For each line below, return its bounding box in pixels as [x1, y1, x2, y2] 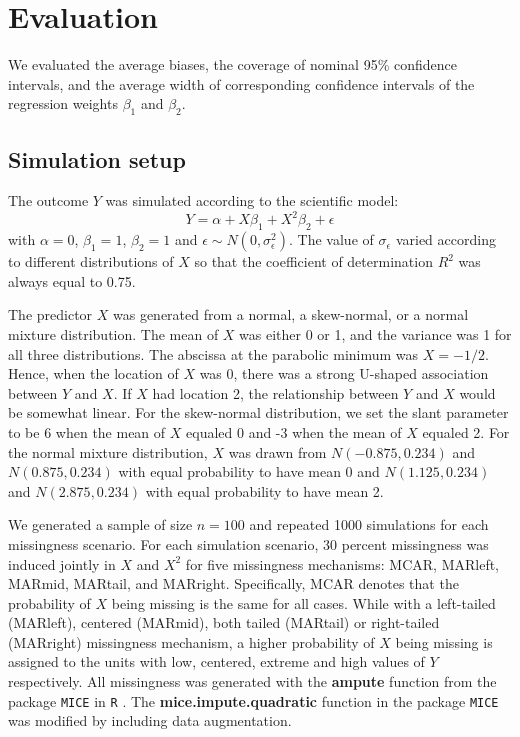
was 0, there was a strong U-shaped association [199, 363, 489, 384]
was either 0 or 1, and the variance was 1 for [239, 323, 512, 344]
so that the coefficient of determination [194, 251, 433, 272]
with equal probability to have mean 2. [145, 480, 384, 501]
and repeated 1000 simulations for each [249, 514, 489, 535]
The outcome [8, 190, 89, 211]
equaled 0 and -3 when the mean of [186, 421, 402, 442]
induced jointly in [8, 553, 116, 574]
